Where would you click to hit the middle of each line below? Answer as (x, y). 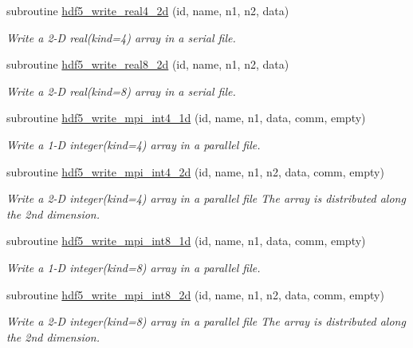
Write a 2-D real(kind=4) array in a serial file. (121, 37)
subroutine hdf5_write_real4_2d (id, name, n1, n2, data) (148, 10)
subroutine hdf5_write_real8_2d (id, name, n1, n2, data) (148, 64)
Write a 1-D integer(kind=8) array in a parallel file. (134, 267)
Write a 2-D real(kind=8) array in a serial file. (121, 91)
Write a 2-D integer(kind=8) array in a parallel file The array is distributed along (206, 321)
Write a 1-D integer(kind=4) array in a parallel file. (134, 144)
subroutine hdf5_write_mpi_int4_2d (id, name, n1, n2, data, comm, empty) (195, 171)
